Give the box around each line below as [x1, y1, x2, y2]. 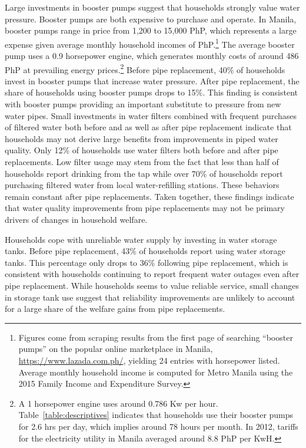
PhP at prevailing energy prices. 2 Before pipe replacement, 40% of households [5, 61, 285, 75]
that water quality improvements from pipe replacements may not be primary [5, 202, 285, 214]
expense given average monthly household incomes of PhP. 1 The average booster [5, 36, 295, 50]
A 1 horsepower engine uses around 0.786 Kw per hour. [18, 397, 218, 409]
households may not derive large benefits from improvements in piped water [5, 132, 278, 144]
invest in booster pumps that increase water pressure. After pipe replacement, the [5, 74, 300, 87]
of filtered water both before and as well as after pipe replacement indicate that [5, 121, 292, 133]
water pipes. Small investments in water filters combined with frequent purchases [5, 109, 297, 121]
